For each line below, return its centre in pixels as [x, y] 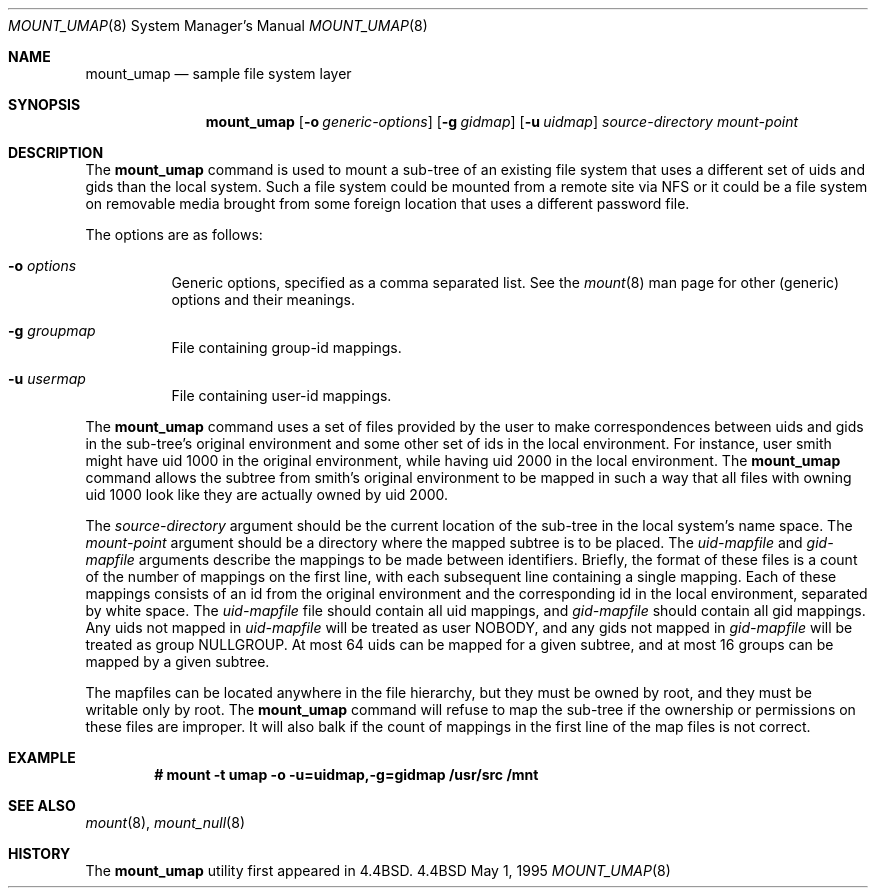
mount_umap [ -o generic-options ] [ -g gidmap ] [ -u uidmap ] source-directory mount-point [502, 121]
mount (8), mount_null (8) [165, 822]
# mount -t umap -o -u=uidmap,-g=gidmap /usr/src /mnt [346, 774]
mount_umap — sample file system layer [218, 73]
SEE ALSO [42, 805]
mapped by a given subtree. [177, 661]
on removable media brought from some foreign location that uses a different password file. [387, 203]
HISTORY [39, 853]
